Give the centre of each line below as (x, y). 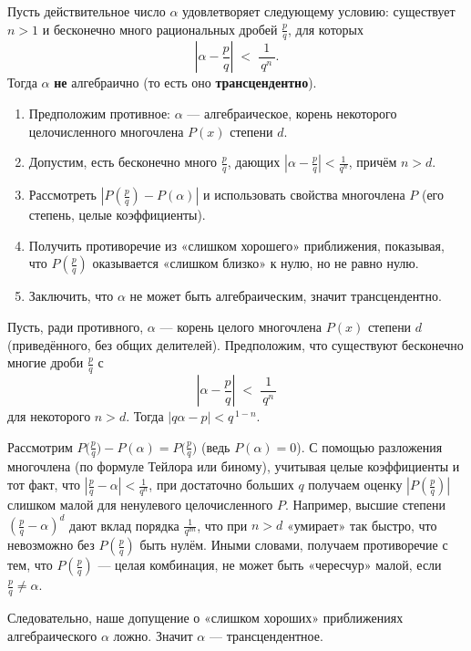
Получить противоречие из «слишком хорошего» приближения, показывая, (236, 245)
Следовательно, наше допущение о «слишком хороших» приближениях (205, 618)
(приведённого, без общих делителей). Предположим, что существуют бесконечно (235, 344)
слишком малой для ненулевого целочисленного (140, 505)
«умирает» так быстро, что (362, 525)
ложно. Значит (153, 635)
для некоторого (49, 416)
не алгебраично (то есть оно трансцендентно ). (185, 83)
